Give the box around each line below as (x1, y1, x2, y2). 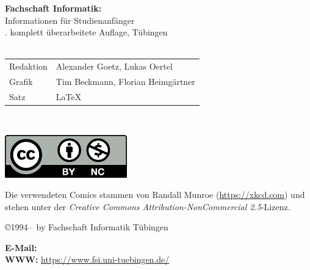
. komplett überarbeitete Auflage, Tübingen (5, 26, 168, 38)
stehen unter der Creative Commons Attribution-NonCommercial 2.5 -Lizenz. (5, 200, 290, 213)
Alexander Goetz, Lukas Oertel (56, 60, 173, 73)
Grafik (9, 75, 33, 87)
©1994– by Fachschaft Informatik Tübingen (5, 221, 168, 233)
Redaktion (9, 60, 48, 73)
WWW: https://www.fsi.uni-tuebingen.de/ (5, 253, 170, 266)
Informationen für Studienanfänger (5, 13, 135, 26)
